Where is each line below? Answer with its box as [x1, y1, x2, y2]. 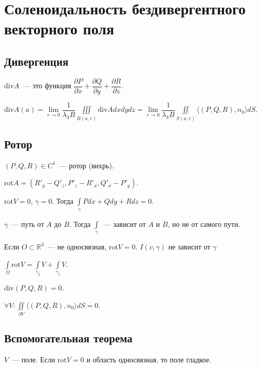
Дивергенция [4, 53, 69, 69]
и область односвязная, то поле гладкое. [86, 354, 212, 365]
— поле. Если [12, 354, 55, 365]
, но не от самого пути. [167, 218, 240, 229]
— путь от [11, 218, 44, 229]
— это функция [23, 80, 71, 91]
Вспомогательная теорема [4, 330, 133, 346]
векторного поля [4, 18, 115, 39]
